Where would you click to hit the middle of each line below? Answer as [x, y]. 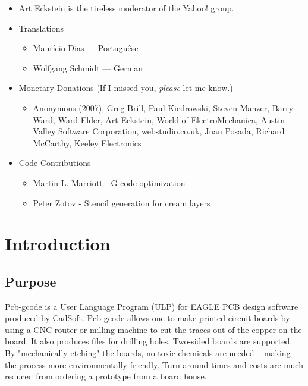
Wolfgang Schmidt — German [88, 68]
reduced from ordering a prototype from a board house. [106, 376]
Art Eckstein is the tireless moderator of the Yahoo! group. [126, 8]
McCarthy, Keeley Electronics [87, 142]
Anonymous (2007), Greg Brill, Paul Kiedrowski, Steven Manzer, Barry [163, 107]
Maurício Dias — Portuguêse [86, 48]
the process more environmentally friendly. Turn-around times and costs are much [154, 364]
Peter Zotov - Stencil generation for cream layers [122, 203]
